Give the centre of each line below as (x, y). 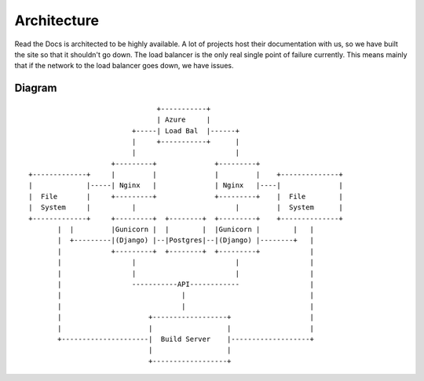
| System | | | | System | (186, 207)
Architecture (57, 20)
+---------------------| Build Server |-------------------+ (186, 339)
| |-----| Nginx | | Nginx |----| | (186, 185)
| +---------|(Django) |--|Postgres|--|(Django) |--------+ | (186, 240)
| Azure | (184, 120)
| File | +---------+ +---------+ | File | (186, 196)
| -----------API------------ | (186, 284)
